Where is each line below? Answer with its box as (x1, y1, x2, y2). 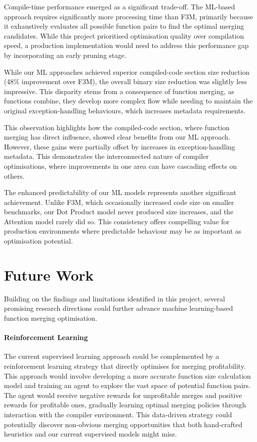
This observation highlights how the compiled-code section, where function (4, 122, 230, 132)
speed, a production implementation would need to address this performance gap (4, 40, 249, 50)
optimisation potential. (4, 236, 73, 246)
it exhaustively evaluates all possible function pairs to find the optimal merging (4, 21, 244, 31)
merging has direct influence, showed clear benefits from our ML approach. (4, 132, 230, 142)
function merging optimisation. (4, 312, 97, 323)
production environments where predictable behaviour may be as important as (4, 226, 242, 236)
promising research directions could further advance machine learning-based (4, 303, 233, 313)
